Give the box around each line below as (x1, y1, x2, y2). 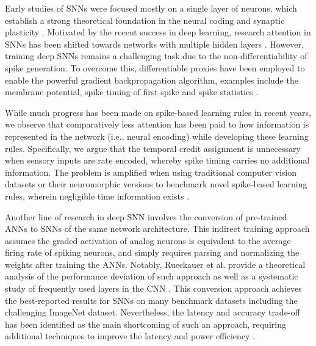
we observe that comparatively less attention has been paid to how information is (5, 118, 309, 131)
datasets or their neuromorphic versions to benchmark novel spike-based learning (5, 178, 307, 190)
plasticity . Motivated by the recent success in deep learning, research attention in (5, 26, 311, 38)
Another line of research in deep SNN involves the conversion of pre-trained (5, 210, 287, 223)
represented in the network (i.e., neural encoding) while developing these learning (5, 129, 309, 142)
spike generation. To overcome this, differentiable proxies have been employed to (5, 61, 305, 74)
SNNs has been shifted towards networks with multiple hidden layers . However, (5, 37, 304, 50)
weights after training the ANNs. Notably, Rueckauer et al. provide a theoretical (5, 258, 306, 270)
